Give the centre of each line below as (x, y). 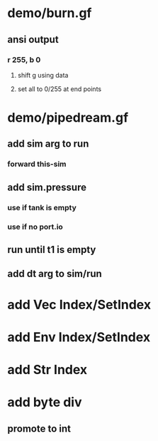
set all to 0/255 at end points (59, 89)
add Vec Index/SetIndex (79, 305)
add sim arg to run (48, 144)
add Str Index (47, 369)
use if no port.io (35, 227)
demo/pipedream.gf (68, 118)
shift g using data (43, 75)
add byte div (45, 402)
